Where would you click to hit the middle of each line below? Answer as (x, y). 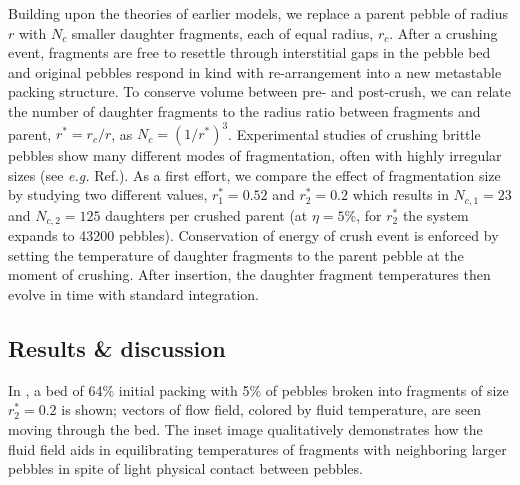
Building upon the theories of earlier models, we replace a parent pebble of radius (258, 13)
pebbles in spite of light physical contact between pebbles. (185, 468)
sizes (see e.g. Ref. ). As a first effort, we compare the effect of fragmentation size (254, 174)
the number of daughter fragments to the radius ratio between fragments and (244, 110)
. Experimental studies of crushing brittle (354, 133)
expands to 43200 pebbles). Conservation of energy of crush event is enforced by (253, 235)
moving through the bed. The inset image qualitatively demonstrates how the (245, 428)
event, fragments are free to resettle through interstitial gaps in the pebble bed (249, 52)
